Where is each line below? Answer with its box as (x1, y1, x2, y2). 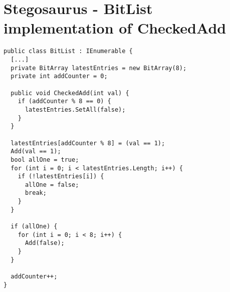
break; (25, 189, 47, 197)
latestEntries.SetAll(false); (25, 106, 126, 113)
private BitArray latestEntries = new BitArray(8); (11, 64, 187, 72)
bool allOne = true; (11, 156, 79, 163)
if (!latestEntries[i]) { (18, 173, 104, 180)
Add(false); (25, 239, 65, 247)
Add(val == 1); (11, 148, 61, 155)
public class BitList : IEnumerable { (4, 48, 133, 55)
